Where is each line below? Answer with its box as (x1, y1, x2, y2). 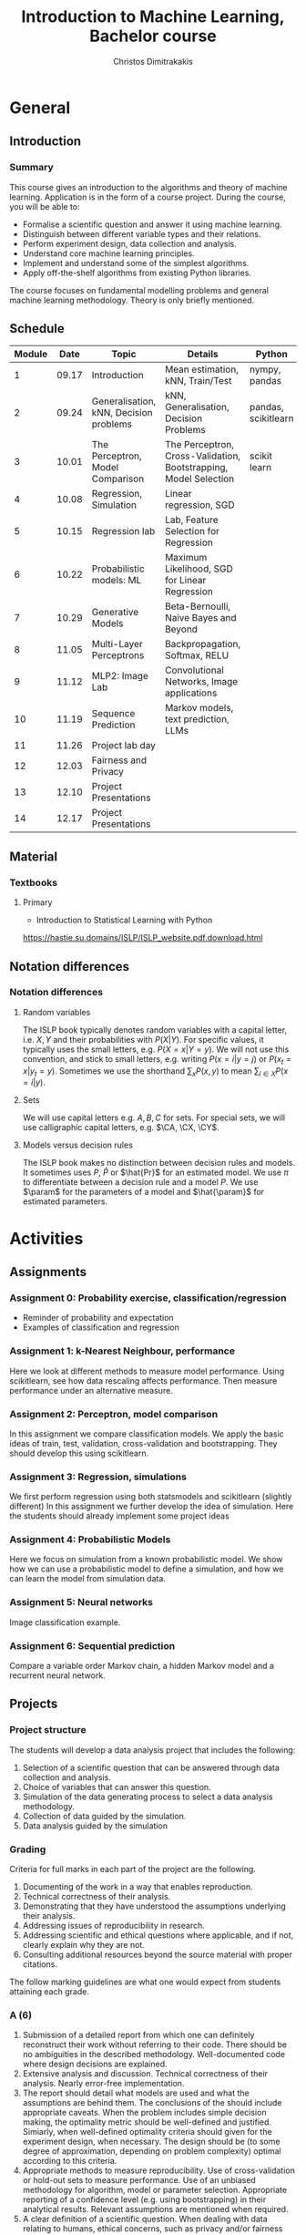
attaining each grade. (9, 1986, 89, 1997)
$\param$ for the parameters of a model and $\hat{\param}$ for (22, 1187, 265, 1198)
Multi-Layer (91, 638, 143, 651)
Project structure (9, 1724, 87, 1736)
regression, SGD (165, 499, 235, 511)
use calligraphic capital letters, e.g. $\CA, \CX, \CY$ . (22, 1122, 220, 1133)
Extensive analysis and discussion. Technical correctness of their (22, 2068, 269, 2079)
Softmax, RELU (165, 649, 229, 662)
